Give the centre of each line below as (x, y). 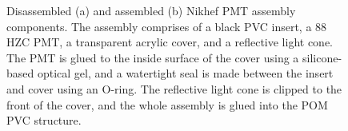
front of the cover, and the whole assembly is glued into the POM (167, 104)
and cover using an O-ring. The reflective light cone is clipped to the (174, 88)
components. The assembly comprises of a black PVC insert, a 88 (167, 26)
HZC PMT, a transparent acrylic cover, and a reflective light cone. (170, 42)
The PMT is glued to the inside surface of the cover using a (153, 57)
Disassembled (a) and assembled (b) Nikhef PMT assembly (151, 10)
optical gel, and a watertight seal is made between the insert (185, 73)
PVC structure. (44, 120)
